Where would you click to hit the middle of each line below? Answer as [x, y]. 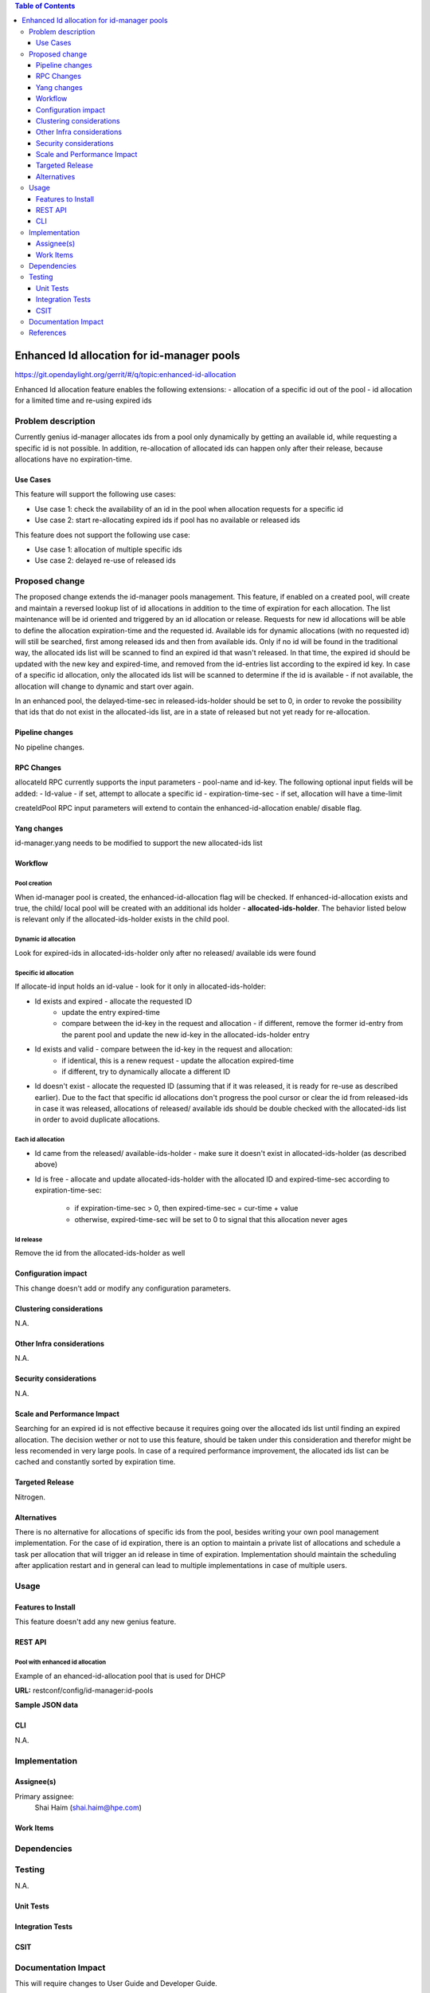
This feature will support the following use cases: [96, 494]
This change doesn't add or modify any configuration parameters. [123, 1288]
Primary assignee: [45, 1796]
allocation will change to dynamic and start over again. [104, 686]
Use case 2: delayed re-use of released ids [106, 560]
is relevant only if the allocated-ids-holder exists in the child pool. [122, 919]
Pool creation [33, 884]
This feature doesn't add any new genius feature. [96, 1622]
